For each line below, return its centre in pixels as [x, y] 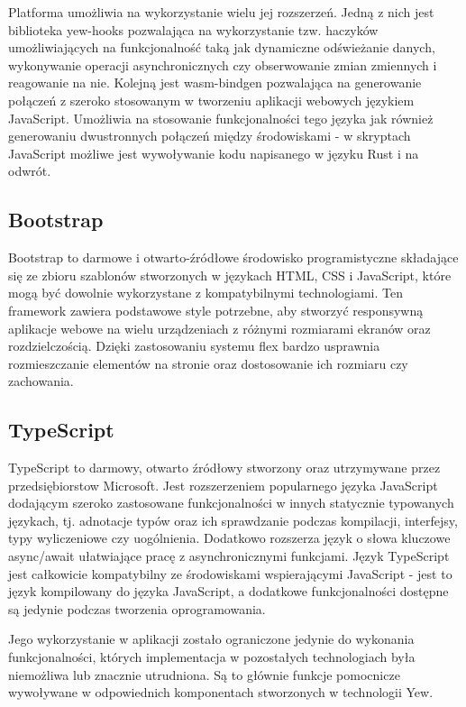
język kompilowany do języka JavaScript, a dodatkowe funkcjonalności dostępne [228, 591]
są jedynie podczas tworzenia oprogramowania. [137, 608]
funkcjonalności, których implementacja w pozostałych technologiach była [212, 657]
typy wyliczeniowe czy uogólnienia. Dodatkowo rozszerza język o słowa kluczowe [229, 538]
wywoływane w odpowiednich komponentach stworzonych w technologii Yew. [221, 692]
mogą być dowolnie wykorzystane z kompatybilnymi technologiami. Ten [206, 293]
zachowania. [41, 381]
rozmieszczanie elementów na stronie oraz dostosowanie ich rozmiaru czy [208, 363]
